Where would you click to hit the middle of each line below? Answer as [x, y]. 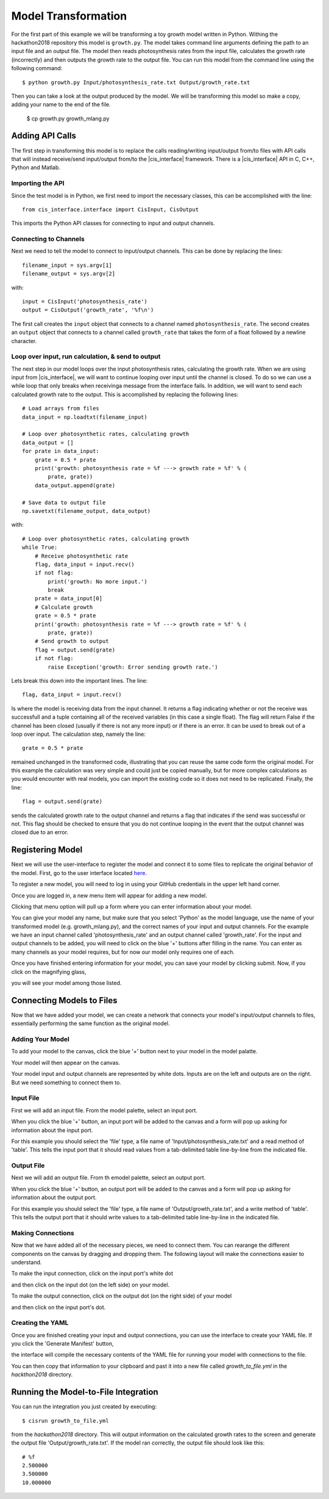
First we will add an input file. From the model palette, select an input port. [104, 1110]
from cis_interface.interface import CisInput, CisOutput [111, 209]
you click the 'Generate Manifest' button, [62, 1344]
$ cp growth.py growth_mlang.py [68, 118]
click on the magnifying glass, [49, 971]
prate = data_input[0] [69, 599]
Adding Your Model [40, 1039]
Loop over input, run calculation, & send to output [86, 357]
